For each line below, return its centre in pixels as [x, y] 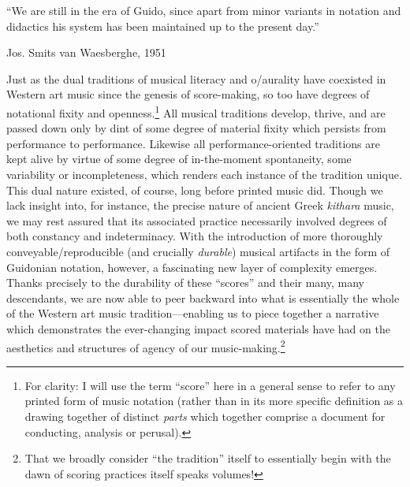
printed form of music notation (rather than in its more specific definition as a [214, 401]
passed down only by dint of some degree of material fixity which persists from [196, 128]
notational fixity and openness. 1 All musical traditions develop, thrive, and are [196, 111]
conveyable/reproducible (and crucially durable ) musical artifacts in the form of [198, 251]
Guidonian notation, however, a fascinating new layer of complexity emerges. [192, 267]
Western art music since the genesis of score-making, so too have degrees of [188, 94]
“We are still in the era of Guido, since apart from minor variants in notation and [204, 10]
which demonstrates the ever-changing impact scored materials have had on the [198, 328]
